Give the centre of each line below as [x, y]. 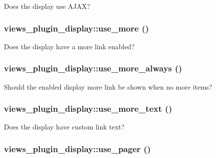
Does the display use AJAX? [47, 6]
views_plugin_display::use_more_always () [93, 68]
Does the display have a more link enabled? [69, 46]
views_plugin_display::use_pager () [78, 148]
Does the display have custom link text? [64, 127]
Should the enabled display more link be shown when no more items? [108, 86]
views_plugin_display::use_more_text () [88, 109]
